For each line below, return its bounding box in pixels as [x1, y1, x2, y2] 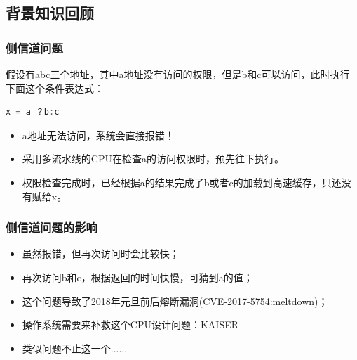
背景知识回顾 [6, 2, 94, 24]
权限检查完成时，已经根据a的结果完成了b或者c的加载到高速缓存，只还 [22, 174, 342, 189]
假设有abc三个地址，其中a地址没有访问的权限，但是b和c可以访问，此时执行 [6, 67, 350, 81]
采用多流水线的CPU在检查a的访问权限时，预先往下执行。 [22, 151, 284, 166]
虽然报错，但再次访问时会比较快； [22, 246, 180, 261]
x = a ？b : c [6, 107, 60, 117]
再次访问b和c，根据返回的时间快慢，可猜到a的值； [22, 269, 253, 284]
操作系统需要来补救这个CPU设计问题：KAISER [22, 317, 239, 332]
